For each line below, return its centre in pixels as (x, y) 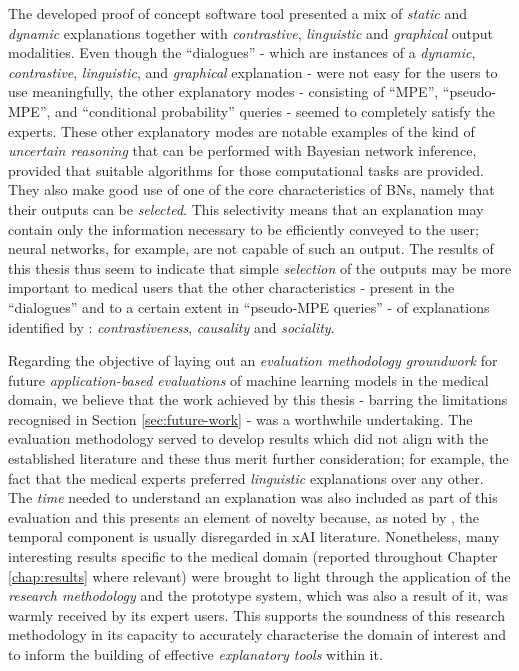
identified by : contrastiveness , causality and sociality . (171, 326)
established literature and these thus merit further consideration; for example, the (258, 458)
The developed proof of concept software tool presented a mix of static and (238, 13)
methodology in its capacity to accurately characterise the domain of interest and (257, 634)
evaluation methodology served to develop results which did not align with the (248, 438)
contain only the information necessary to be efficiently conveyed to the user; (243, 228)
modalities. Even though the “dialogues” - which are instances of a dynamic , (242, 52)
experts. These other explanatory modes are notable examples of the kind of (241, 130)
